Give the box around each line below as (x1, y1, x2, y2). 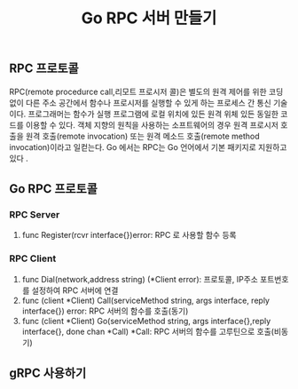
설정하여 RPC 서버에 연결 (31, 285, 119, 296)
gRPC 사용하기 (9, 365, 87, 380)
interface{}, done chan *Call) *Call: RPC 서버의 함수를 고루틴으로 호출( (21, 326, 275, 337)
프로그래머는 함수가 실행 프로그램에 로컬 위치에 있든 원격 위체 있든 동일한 (27, 108, 279, 119)
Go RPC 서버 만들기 (81, 8, 217, 28)
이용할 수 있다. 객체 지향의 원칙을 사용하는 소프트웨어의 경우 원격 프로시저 (25, 119, 279, 130)
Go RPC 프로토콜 (9, 181, 98, 196)
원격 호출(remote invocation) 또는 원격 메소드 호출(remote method (25, 131, 260, 141)
